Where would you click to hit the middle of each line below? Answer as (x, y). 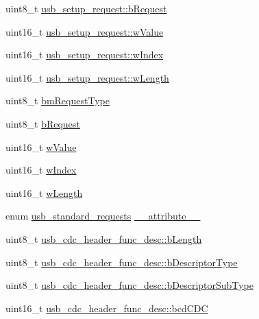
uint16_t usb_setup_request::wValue (85, 31)
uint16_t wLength (44, 192)
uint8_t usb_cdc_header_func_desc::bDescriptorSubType (129, 285)
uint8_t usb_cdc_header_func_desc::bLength (104, 238)
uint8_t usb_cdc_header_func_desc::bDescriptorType (122, 262)
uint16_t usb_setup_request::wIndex (85, 55)
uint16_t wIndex (41, 170)
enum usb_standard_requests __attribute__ (103, 216)
